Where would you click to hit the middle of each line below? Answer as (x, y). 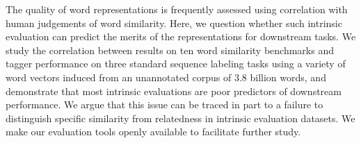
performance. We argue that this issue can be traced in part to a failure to (165, 104)
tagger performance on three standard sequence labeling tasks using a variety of (176, 64)
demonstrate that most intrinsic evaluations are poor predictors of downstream (174, 91)
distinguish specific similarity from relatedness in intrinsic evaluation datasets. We (180, 118)
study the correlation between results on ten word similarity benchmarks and (170, 50)
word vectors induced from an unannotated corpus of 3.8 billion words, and (166, 77)
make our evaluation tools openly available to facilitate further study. (153, 132)
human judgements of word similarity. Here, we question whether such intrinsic (174, 23)
